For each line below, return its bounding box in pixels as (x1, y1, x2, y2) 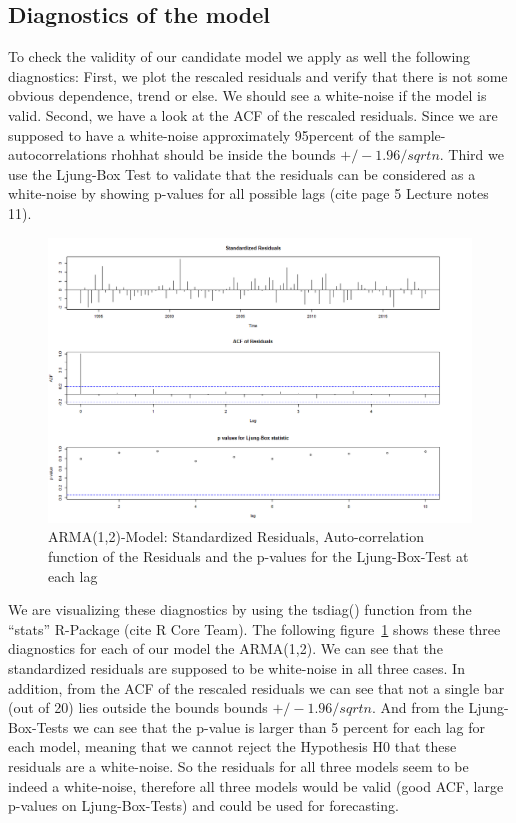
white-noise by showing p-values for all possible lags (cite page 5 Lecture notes (8, 183, 489, 204)
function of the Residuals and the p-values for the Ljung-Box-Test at (48, 546, 469, 567)
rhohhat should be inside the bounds (111, 144, 336, 165)
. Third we (439, 144, 504, 165)
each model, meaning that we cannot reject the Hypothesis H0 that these (8, 736, 457, 757)
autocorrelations (8, 144, 107, 165)
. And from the (371, 697, 464, 718)
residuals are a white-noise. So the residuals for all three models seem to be (8, 755, 469, 776)
